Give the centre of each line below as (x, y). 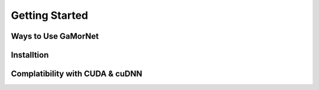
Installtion (30, 55)
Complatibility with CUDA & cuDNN (77, 74)
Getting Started (50, 15)
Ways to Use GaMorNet (55, 36)
